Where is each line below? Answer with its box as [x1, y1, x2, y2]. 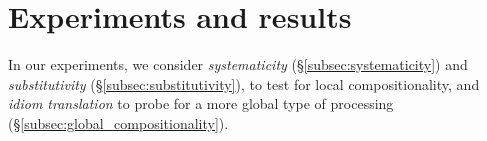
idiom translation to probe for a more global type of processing [8, 93, 394, 114]
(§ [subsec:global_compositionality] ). [8, 112, 229, 133]
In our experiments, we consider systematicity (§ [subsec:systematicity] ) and [8, 54, 468, 75]
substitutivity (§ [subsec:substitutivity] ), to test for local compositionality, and [8, 73, 480, 94]
